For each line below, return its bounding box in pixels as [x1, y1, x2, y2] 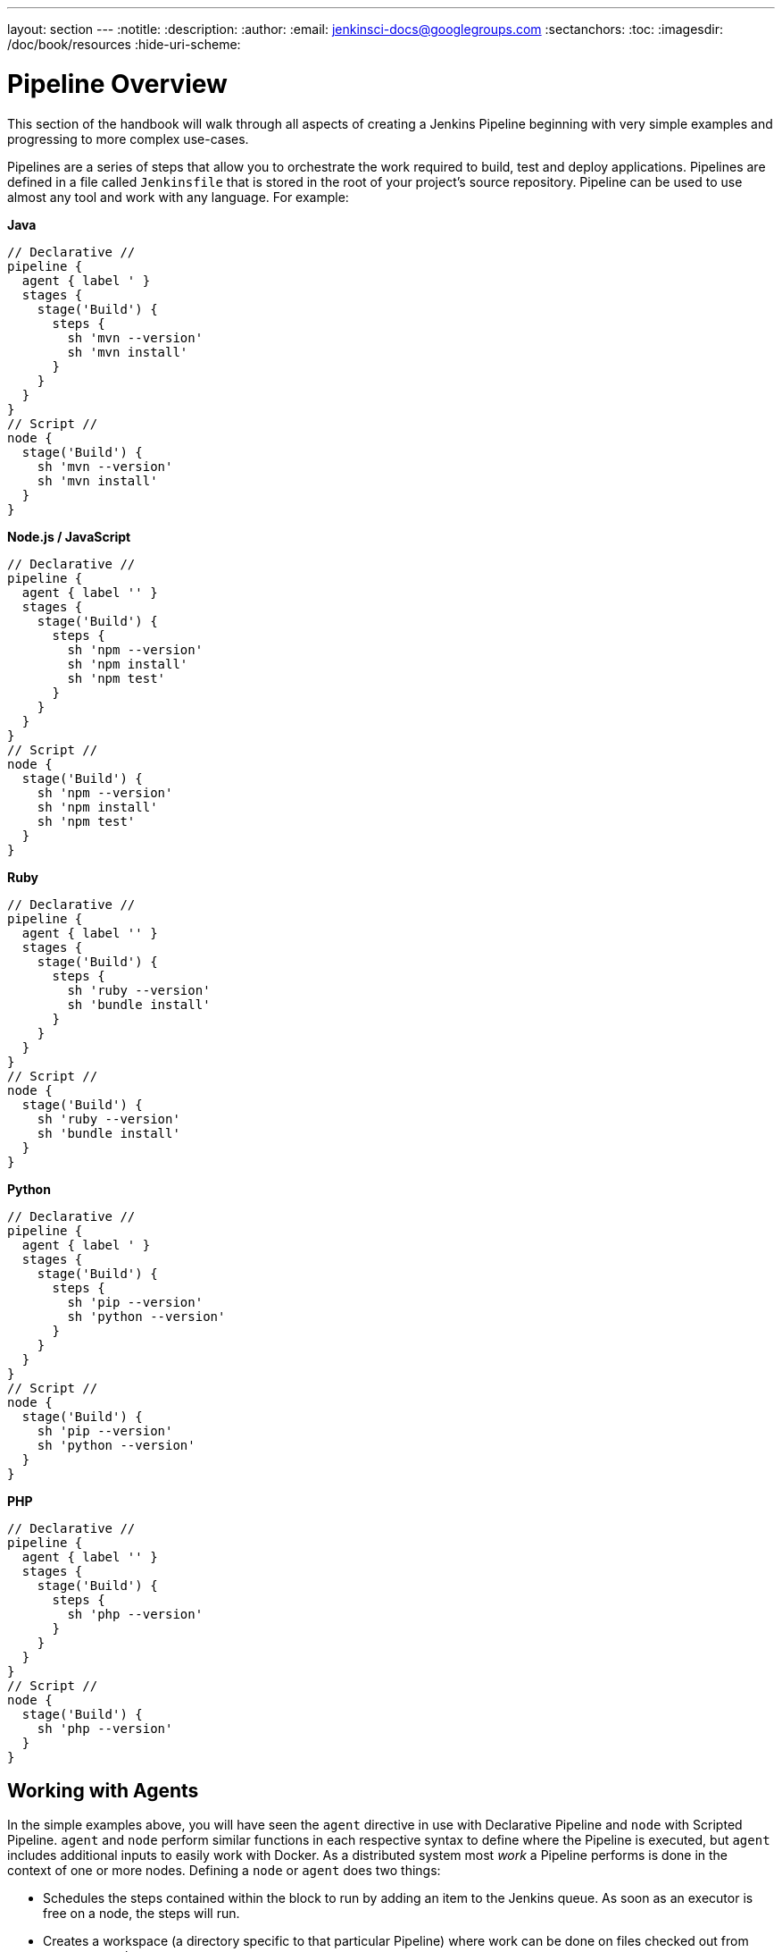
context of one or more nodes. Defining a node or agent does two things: [7, 1863, 441, 1879]
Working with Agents [7, 1779, 199, 1802]
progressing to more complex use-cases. [7, 130, 249, 147]
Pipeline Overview [7, 68, 228, 99]
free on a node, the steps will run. [43, 1906, 240, 1922]
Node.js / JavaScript [7, 528, 131, 544]
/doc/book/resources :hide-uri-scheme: [7, 37, 241, 52]
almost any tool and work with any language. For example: [7, 189, 349, 205]
